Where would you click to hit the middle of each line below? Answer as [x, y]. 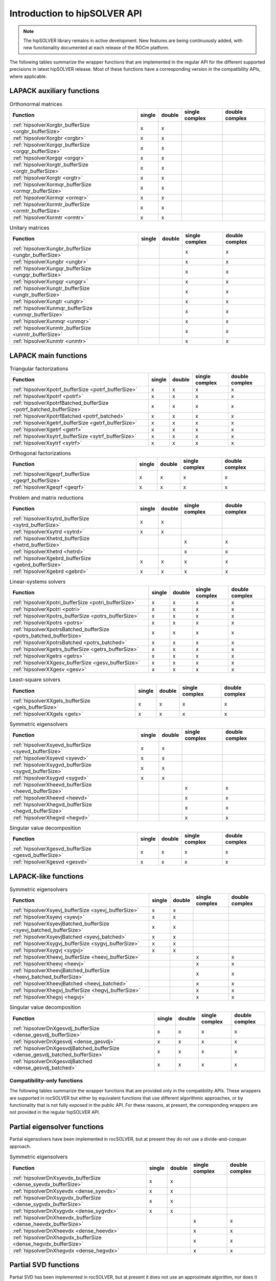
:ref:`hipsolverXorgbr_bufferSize [51, 125]
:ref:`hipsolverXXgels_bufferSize [51, 700]
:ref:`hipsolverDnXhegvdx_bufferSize [57, 1237]
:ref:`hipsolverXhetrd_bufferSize [51, 538]
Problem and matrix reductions [47, 498]
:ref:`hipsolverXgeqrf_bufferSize [51, 474]
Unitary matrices [29, 228]
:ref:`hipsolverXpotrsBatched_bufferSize [61, 629]
